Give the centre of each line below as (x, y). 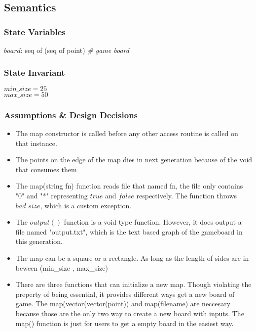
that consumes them (46, 169)
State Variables (35, 31)
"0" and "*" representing (52, 195)
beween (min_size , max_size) (62, 267)
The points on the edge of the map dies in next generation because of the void (134, 160)
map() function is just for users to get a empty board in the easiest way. (125, 323)
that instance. (36, 143)
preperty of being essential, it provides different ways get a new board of (125, 294)
